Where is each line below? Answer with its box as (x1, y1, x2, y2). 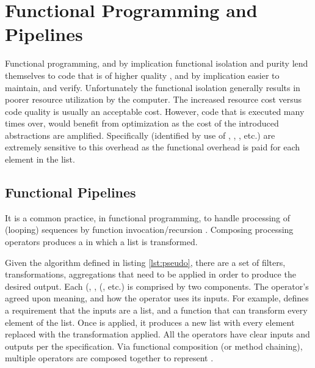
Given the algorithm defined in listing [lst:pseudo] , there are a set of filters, (5, 256, 286, 268)
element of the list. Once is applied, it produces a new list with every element (5, 315, 295, 328)
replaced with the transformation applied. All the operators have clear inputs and (5, 328, 310, 340)
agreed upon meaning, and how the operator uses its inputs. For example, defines (5, 292, 309, 304)
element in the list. (5, 153, 75, 166)
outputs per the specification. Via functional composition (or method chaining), (5, 339, 303, 352)
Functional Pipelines (5, 183, 136, 202)
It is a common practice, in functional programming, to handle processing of (5, 211, 291, 224)
